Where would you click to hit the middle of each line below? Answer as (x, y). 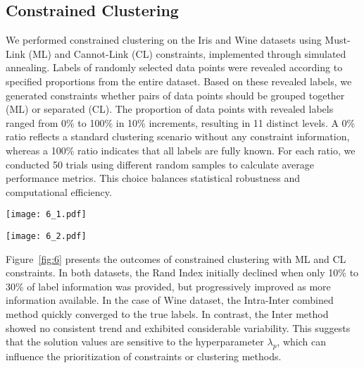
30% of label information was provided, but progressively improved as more (168, 286)
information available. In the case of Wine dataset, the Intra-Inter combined (170, 300)
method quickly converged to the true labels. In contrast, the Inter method (167, 314)
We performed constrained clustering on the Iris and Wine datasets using (164, 40)
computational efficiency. (59, 191)
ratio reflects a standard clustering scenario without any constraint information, (178, 136)
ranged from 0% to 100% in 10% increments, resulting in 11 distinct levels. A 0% (181, 122)
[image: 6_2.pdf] (46, 236)
